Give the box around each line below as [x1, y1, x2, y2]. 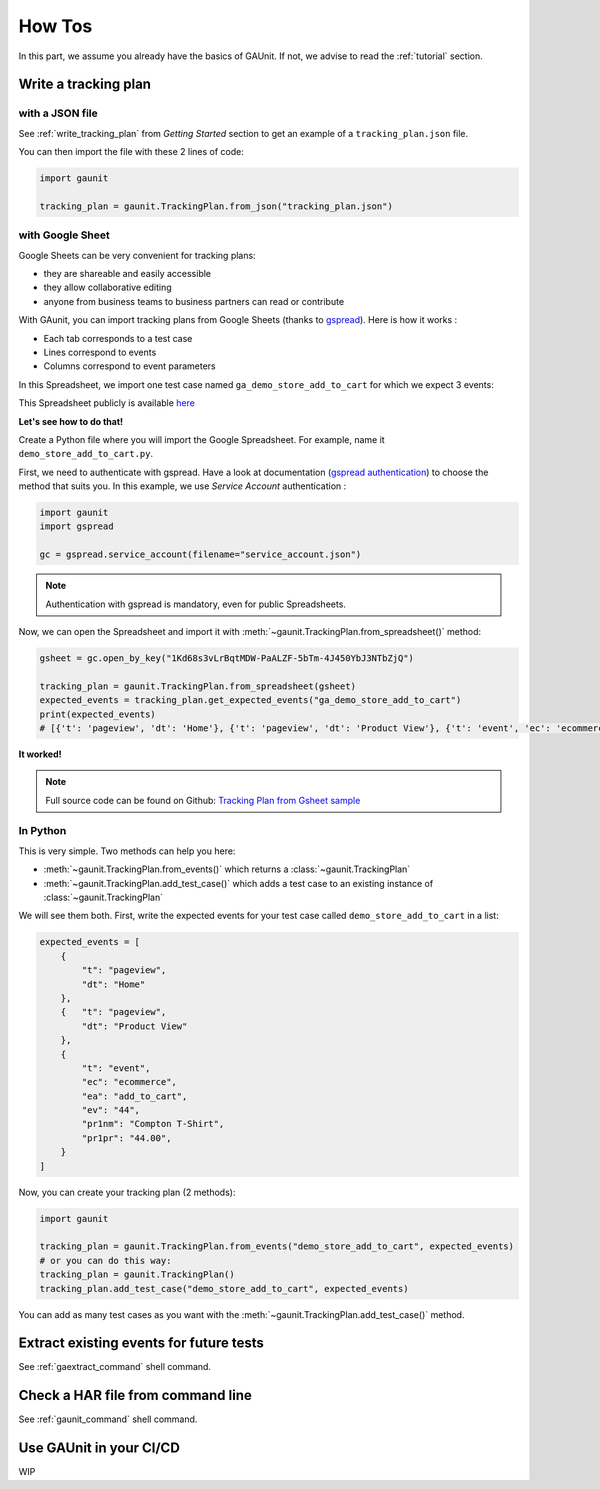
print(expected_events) [39, 708, 157, 720]
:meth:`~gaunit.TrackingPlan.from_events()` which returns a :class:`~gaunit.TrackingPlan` [43, 863, 411, 875]
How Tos [18, 15, 93, 37]
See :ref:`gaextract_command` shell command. [18, 1361, 212, 1373]
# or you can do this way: [39, 1255, 172, 1266]
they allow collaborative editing [43, 281, 172, 294]
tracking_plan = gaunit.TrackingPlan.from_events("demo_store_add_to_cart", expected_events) [39, 1241, 515, 1252]
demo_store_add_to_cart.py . [18, 448, 154, 460]
